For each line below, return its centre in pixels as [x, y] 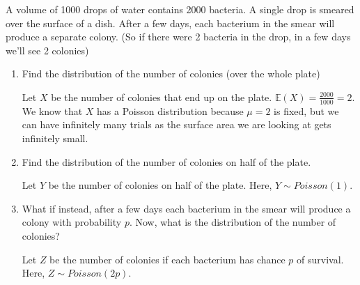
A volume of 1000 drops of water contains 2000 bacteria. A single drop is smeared [180, 9]
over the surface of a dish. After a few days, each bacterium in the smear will [170, 23]
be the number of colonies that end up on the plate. [162, 97]
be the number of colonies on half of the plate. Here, [160, 185]
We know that [52, 110]
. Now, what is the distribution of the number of [233, 222]
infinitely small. [55, 138]
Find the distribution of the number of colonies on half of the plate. [166, 161]
